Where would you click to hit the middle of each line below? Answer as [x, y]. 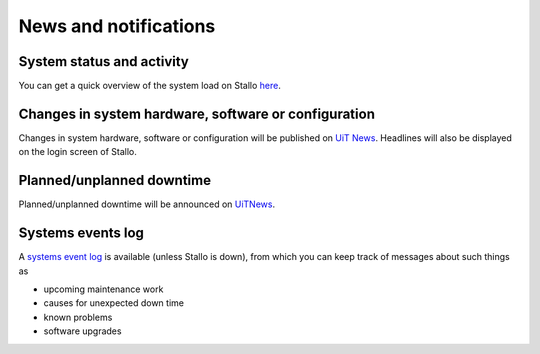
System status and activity [104, 61]
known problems [78, 317]
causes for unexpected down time [114, 303]
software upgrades [82, 331]
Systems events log [81, 233]
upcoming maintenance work [103, 289]
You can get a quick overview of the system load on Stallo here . [150, 86]
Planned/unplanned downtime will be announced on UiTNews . [146, 204]
